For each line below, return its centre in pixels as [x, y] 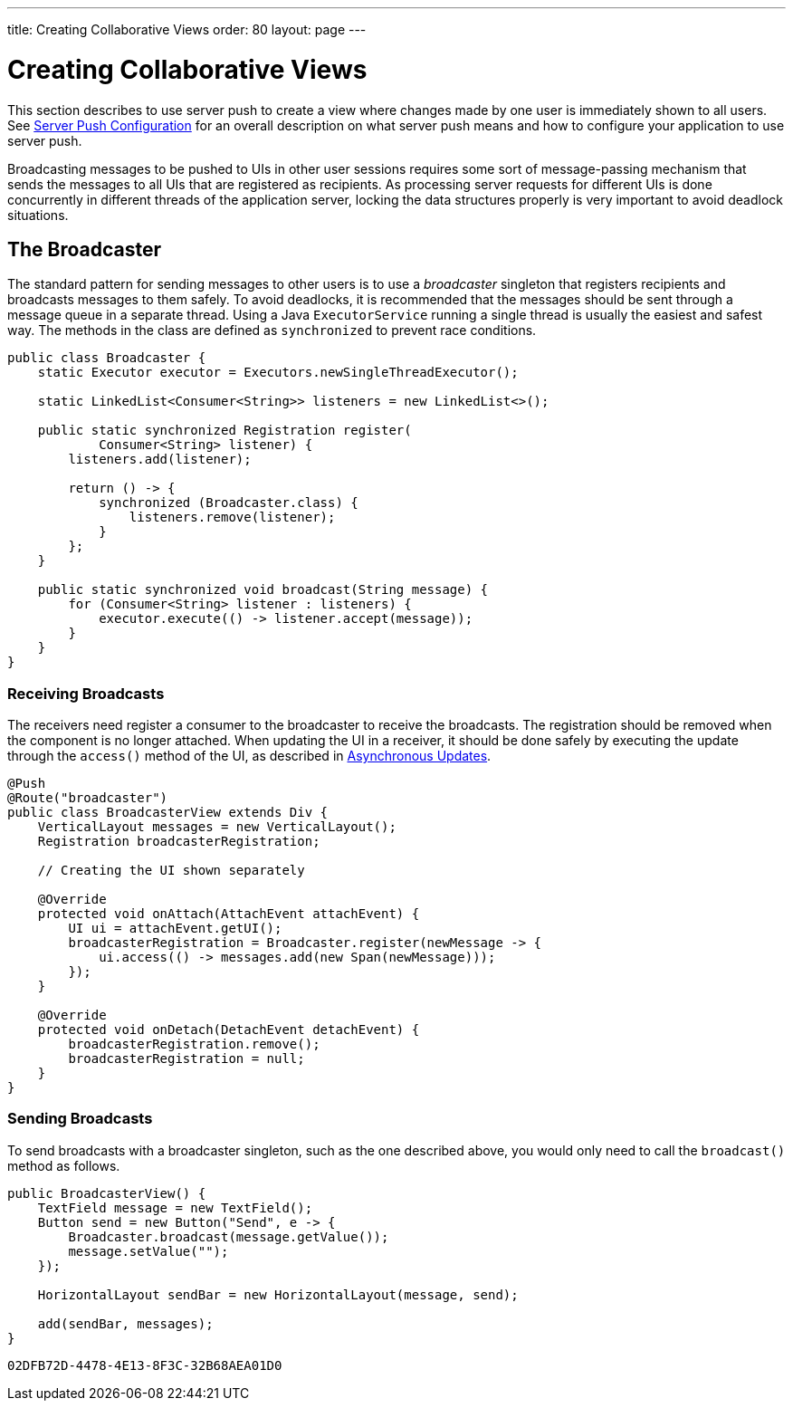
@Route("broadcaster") [88, 798]
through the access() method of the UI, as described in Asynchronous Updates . [249, 756]
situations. [38, 215]
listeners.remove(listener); [232, 517]
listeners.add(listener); [160, 460]
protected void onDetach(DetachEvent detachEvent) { [229, 1030]
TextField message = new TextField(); [175, 1207]
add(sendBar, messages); [125, 1323]
